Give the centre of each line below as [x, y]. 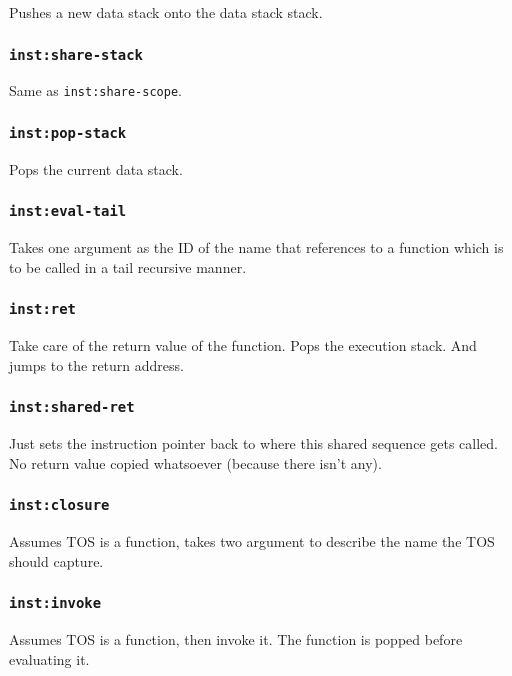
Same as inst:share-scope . [95, 90]
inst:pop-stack [68, 132]
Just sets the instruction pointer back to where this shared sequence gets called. [253, 443]
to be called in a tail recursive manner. [128, 266]
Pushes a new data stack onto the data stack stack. [166, 12]
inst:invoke [55, 603]
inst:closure [59, 505]
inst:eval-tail [68, 211]
